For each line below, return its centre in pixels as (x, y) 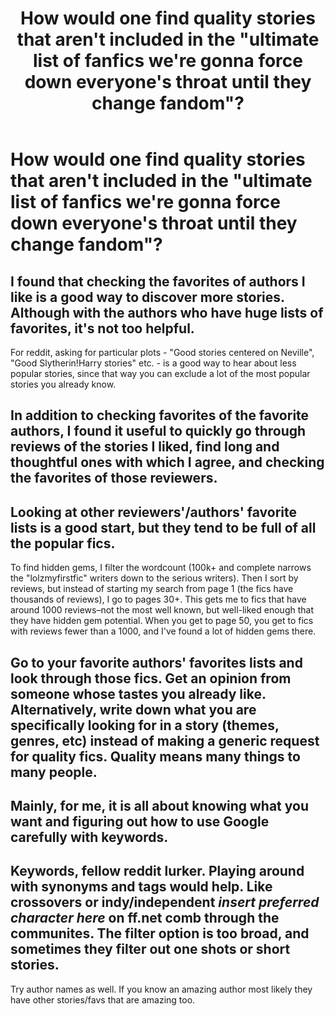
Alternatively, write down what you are (133, 709)
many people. (54, 772)
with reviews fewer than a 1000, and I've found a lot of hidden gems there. (163, 631)
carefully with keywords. (89, 837)
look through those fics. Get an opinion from (151, 678)
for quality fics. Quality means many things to (155, 756)
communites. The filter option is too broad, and (160, 933)
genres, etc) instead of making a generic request (165, 740)
